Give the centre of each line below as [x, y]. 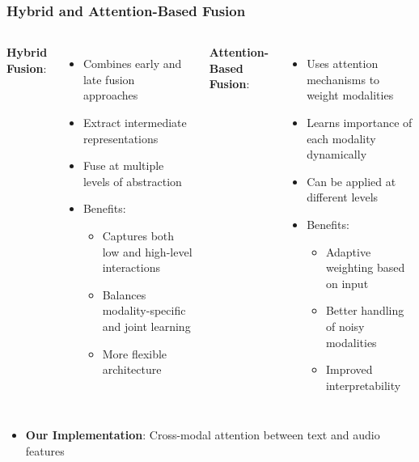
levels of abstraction [132, 181]
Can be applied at [351, 181]
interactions [131, 267]
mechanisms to [343, 79]
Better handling [365, 310]
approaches [110, 95]
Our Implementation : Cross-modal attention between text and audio [203, 435]
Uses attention [343, 64]
